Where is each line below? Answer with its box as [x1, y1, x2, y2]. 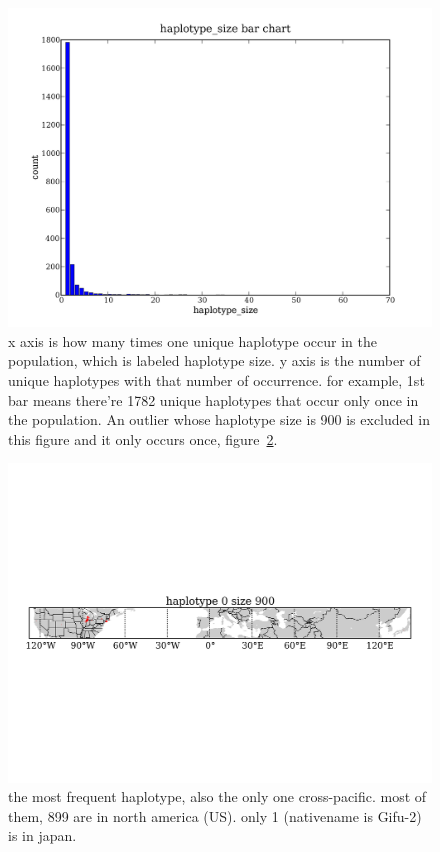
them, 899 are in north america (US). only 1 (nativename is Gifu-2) [8, 805, 422, 826]
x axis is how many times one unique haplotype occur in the [8, 330, 377, 351]
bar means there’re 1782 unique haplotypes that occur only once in [8, 389, 419, 410]
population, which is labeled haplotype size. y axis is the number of [8, 350, 421, 371]
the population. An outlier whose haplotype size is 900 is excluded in [8, 409, 430, 430]
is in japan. [8, 825, 77, 846]
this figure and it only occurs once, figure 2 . [8, 428, 278, 449]
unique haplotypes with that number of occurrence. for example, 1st [8, 370, 425, 391]
